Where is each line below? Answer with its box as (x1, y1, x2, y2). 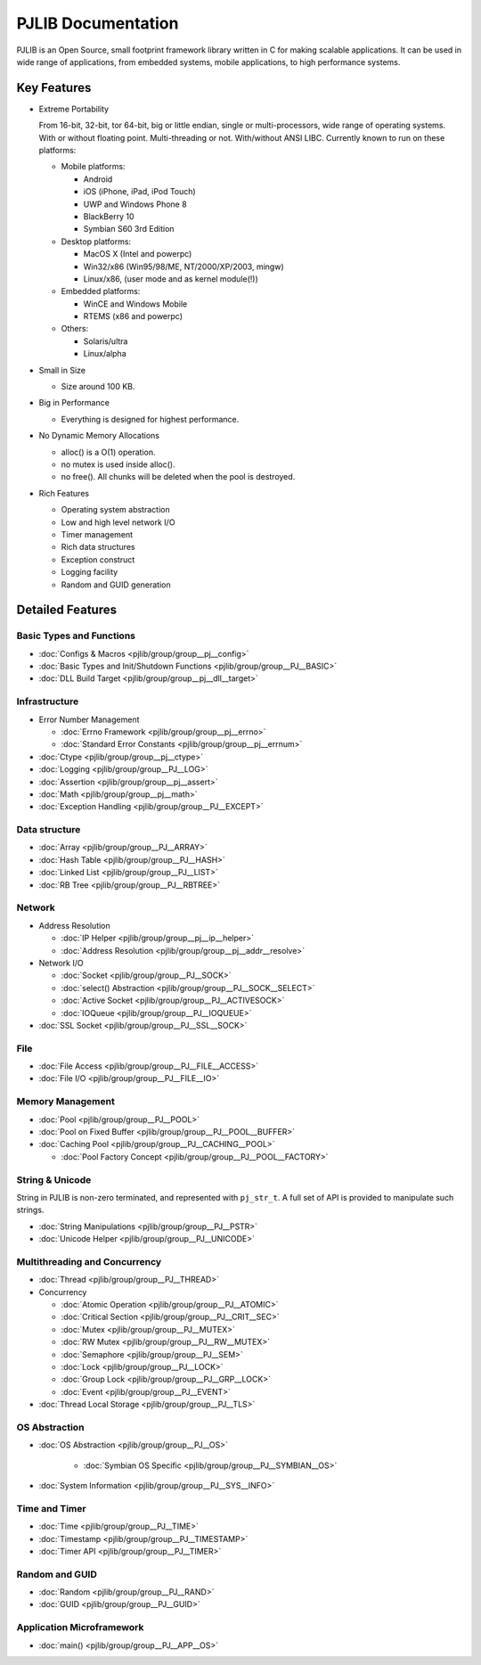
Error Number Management (38, 714, 140, 725)
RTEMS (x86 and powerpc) (83, 311, 183, 322)
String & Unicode (16, 1173, 92, 1185)
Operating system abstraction (61, 504, 170, 515)
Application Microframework (16, 1621, 144, 1634)
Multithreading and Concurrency (16, 1255, 162, 1267)
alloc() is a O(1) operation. (61, 447, 156, 457)
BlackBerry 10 (83, 210, 135, 222)
